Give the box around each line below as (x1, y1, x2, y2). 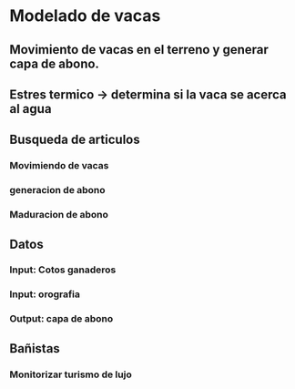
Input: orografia (9, 288, 80, 301)
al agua (9, 101, 52, 117)
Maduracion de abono (9, 209, 109, 221)
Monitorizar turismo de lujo (9, 368, 132, 381)
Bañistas (9, 341, 61, 356)
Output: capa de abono (9, 312, 114, 325)
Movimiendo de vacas (9, 159, 109, 172)
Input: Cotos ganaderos (9, 263, 117, 276)
